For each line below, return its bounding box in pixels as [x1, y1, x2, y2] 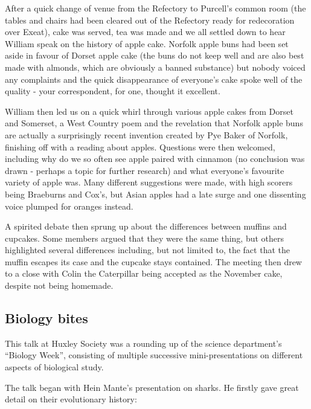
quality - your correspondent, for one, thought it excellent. [5, 85, 220, 97]
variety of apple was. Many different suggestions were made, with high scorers [5, 176, 293, 188]
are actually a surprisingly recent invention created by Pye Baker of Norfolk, [5, 128, 288, 141]
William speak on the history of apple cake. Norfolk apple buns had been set [5, 37, 289, 50]
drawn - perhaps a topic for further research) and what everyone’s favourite [5, 164, 284, 176]
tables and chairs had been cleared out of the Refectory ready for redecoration [5, 13, 295, 26]
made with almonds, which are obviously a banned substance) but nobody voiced [5, 60, 306, 73]
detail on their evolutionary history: [5, 393, 137, 405]
